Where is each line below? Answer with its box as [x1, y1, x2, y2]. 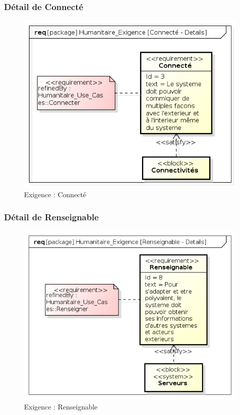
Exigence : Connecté [24, 189, 86, 200]
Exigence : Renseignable [24, 401, 98, 411]
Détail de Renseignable [4, 210, 99, 223]
